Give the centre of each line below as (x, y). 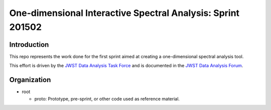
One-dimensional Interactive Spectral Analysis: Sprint (124, 13)
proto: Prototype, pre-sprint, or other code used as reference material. (107, 99)
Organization (30, 80)
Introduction (29, 45)
